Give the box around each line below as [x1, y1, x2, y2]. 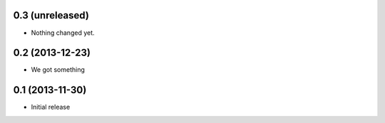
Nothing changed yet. [31, 28, 96, 37]
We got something [31, 65, 85, 74]
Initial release [31, 103, 71, 112]
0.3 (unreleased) [13, 9, 89, 21]
